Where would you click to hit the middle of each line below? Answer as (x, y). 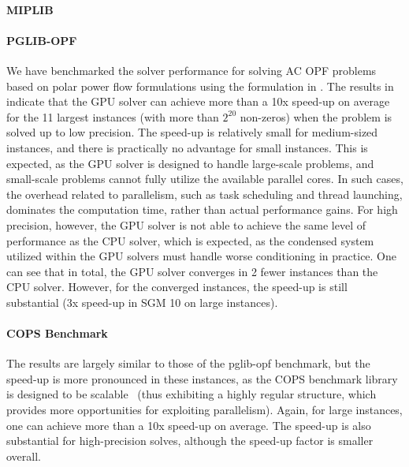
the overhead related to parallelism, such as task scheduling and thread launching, (204, 194)
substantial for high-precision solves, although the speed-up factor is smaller (190, 441)
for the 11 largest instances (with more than (113, 116)
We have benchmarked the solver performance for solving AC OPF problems (191, 70)
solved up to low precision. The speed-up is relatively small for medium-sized (192, 132)
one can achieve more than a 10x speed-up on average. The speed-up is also (189, 425)
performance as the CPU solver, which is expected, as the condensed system (190, 240)
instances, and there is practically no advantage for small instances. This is (187, 147)
